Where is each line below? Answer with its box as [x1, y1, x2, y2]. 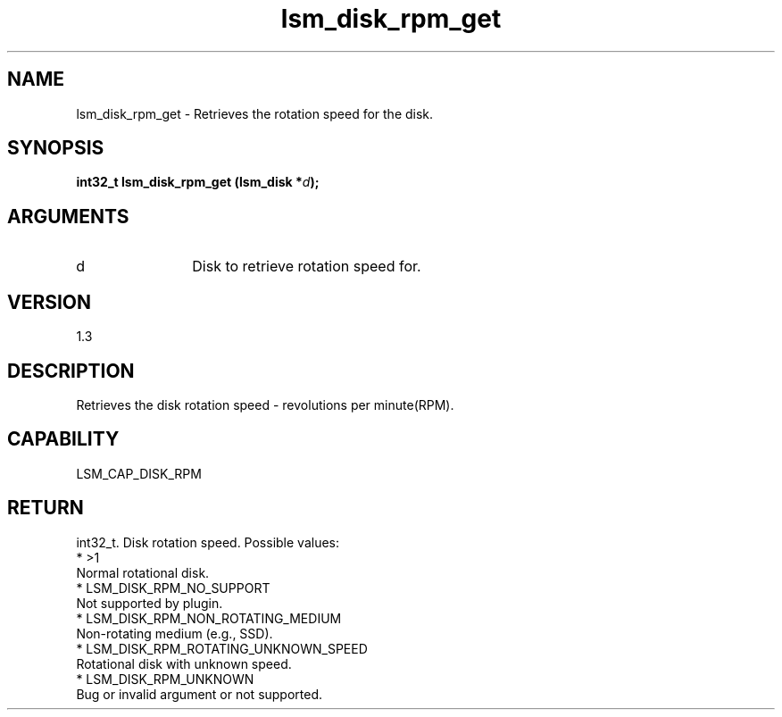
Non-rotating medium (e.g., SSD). [76, 625, 273, 641]
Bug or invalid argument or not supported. [76, 686, 323, 702]
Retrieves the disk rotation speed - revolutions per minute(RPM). [76, 396, 454, 413]
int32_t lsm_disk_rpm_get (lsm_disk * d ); [76, 174, 320, 190]
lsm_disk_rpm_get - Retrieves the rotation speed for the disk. [76, 105, 434, 121]
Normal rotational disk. [76, 564, 210, 580]
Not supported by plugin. [76, 595, 223, 611]
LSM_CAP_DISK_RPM [76, 465, 202, 481]
